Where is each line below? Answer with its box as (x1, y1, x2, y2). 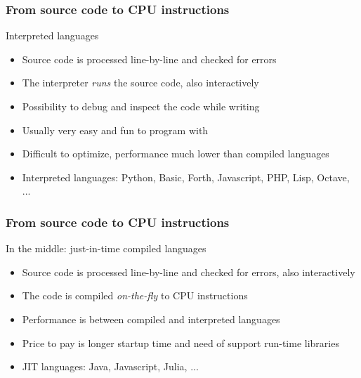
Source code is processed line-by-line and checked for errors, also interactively (22, 264, 355, 279)
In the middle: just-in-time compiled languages (6, 241, 206, 256)
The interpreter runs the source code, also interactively (22, 75, 259, 90)
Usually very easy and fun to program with (22, 122, 209, 137)
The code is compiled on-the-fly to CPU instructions (22, 288, 248, 303)
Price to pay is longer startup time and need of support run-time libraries (22, 335, 339, 350)
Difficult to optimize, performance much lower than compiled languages (22, 146, 329, 161)
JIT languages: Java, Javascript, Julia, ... (22, 359, 199, 374)
